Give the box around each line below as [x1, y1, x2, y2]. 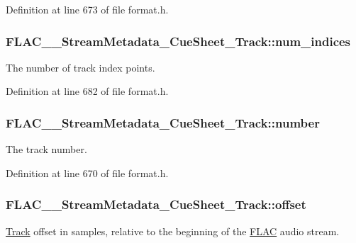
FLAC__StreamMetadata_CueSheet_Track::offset [6, 196, 306, 213]
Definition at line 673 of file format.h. [6, 2, 169, 16]
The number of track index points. [6, 60, 155, 74]
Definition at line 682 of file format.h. [6, 84, 169, 98]
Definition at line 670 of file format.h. [6, 165, 169, 180]
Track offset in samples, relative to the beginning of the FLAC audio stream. [6, 223, 340, 238]
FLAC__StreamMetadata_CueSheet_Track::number [6, 113, 320, 131]
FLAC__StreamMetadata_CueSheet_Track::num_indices [6, 32, 351, 50]
